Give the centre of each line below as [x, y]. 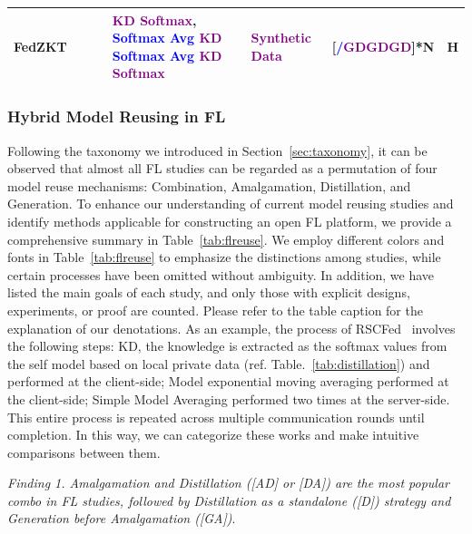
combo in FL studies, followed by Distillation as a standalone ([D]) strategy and [229, 500]
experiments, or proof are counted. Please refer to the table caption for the [215, 310]
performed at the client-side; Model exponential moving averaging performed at [228, 381]
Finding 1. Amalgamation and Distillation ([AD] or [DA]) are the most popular [228, 483]
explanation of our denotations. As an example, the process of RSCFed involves [231, 328]
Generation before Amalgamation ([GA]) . [122, 518]
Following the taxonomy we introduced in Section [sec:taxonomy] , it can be [217, 150]
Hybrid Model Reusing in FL [117, 117]
